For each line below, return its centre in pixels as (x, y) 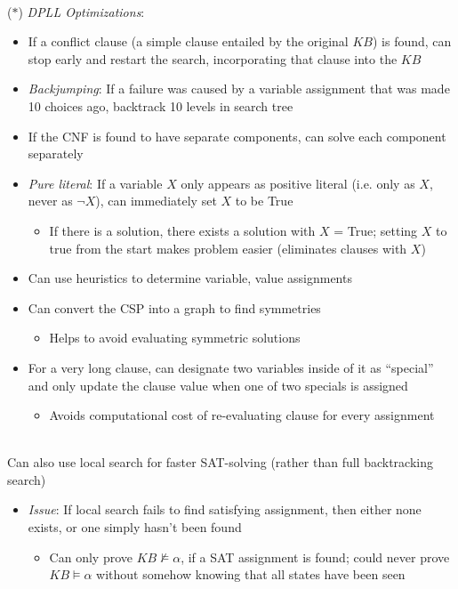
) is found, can (412, 41)
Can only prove (91, 557)
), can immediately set (156, 201)
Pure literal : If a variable (95, 183)
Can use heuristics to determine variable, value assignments (190, 278)
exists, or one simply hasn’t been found (135, 527)
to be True (264, 201)
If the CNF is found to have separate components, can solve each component (237, 136)
